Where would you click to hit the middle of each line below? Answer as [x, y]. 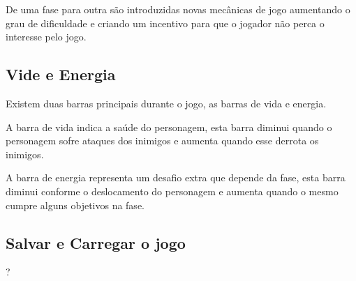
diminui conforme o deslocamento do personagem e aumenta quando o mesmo [172, 191]
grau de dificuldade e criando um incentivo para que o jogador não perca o [165, 23]
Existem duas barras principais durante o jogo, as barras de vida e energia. [166, 103]
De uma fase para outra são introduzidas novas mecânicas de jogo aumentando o [178, 9]
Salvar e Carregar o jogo [96, 242]
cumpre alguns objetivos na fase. [75, 205]
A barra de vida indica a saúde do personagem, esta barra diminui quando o [169, 127]
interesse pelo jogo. [46, 37]
